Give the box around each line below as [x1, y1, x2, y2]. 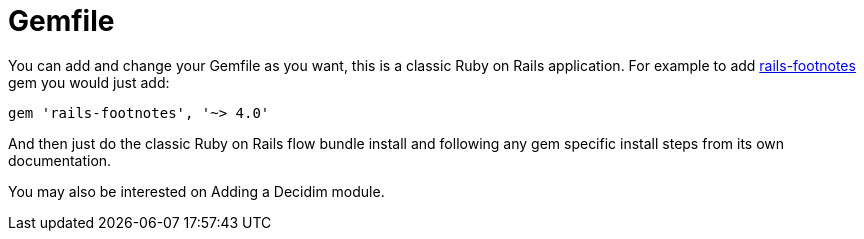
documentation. [8, 151, 112, 169]
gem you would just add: [8, 73, 170, 91]
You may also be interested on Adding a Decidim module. [8, 182, 385, 200]
